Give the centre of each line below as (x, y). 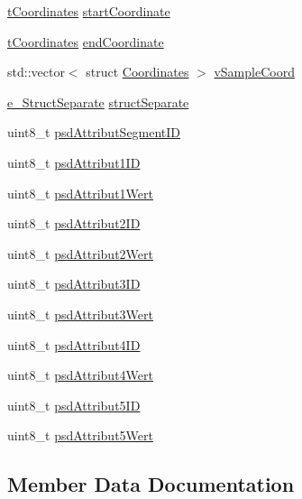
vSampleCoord (254, 72)
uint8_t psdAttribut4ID (74, 344)
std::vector (36, 72)
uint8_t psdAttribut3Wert (80, 314)
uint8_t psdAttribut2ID (74, 223)
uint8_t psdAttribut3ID (74, 284)
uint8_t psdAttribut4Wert (80, 375)
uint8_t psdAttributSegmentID (94, 132)
